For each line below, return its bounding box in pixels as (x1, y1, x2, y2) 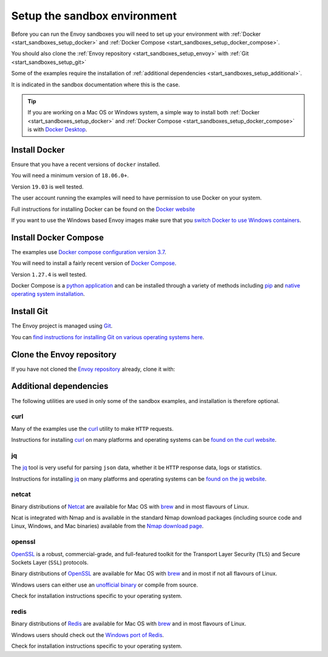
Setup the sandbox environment (11, 9, 177, 22)
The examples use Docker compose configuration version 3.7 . (11, 248, 166, 255)
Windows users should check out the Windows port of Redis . (11, 631, 164, 638)
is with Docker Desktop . (27, 126, 87, 133)
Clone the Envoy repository (11, 349, 117, 360)
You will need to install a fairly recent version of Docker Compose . (11, 260, 177, 267)
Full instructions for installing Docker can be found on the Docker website (11, 205, 196, 213)
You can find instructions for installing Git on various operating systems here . (11, 333, 205, 340)
